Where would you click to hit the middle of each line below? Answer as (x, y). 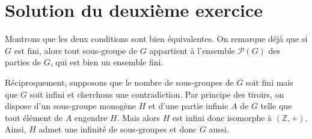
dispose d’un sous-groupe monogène (71, 106)
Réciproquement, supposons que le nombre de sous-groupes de (119, 82)
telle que (276, 106)
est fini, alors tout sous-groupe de (76, 50)
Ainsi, (16, 129)
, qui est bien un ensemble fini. (107, 62)
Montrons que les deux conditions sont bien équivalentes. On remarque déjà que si (156, 39)
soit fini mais (270, 82)
